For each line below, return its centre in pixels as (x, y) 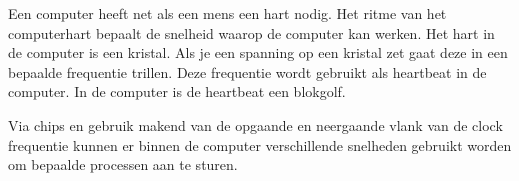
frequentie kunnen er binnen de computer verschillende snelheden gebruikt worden (260, 144)
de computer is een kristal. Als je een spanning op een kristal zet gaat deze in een (258, 52)
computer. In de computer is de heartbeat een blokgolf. (177, 91)
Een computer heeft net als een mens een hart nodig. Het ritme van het (227, 13)
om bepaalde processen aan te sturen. (123, 164)
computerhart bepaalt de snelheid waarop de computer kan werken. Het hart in (251, 32)
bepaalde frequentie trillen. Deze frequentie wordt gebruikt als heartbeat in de (247, 71)
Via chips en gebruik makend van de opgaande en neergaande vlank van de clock (255, 124)
